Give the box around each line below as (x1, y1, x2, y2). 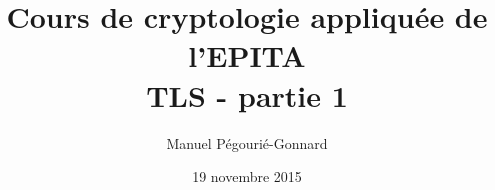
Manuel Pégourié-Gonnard (166, 132, 328, 153)
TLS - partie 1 (146, 74, 348, 115)
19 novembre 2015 (192, 166, 302, 187)
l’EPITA (188, 35, 306, 76)
